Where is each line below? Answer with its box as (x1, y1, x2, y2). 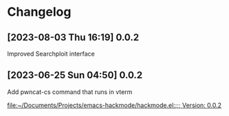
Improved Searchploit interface (7, 49, 95, 58)
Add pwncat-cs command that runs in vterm (7, 87, 133, 96)
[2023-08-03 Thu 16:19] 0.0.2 (7, 32, 140, 43)
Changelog (7, 4, 72, 20)
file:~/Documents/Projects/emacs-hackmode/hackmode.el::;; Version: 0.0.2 (7, 101, 222, 109)
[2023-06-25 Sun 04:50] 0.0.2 (7, 69, 143, 81)
